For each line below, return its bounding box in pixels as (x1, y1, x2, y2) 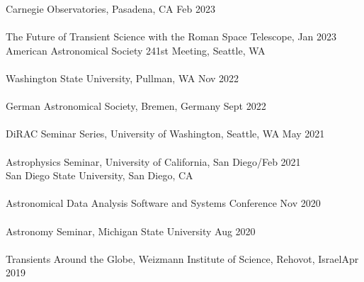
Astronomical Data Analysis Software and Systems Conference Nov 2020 (6, 196, 321, 210)
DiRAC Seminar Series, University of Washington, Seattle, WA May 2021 (6, 126, 325, 141)
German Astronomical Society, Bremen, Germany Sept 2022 (6, 98, 266, 113)
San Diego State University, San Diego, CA (6, 168, 193, 183)
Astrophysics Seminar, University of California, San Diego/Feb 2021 (6, 154, 301, 169)
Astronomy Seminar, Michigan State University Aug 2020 (6, 223, 256, 238)
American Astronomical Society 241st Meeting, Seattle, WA (6, 43, 266, 57)
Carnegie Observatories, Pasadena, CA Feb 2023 (6, 1, 215, 16)
